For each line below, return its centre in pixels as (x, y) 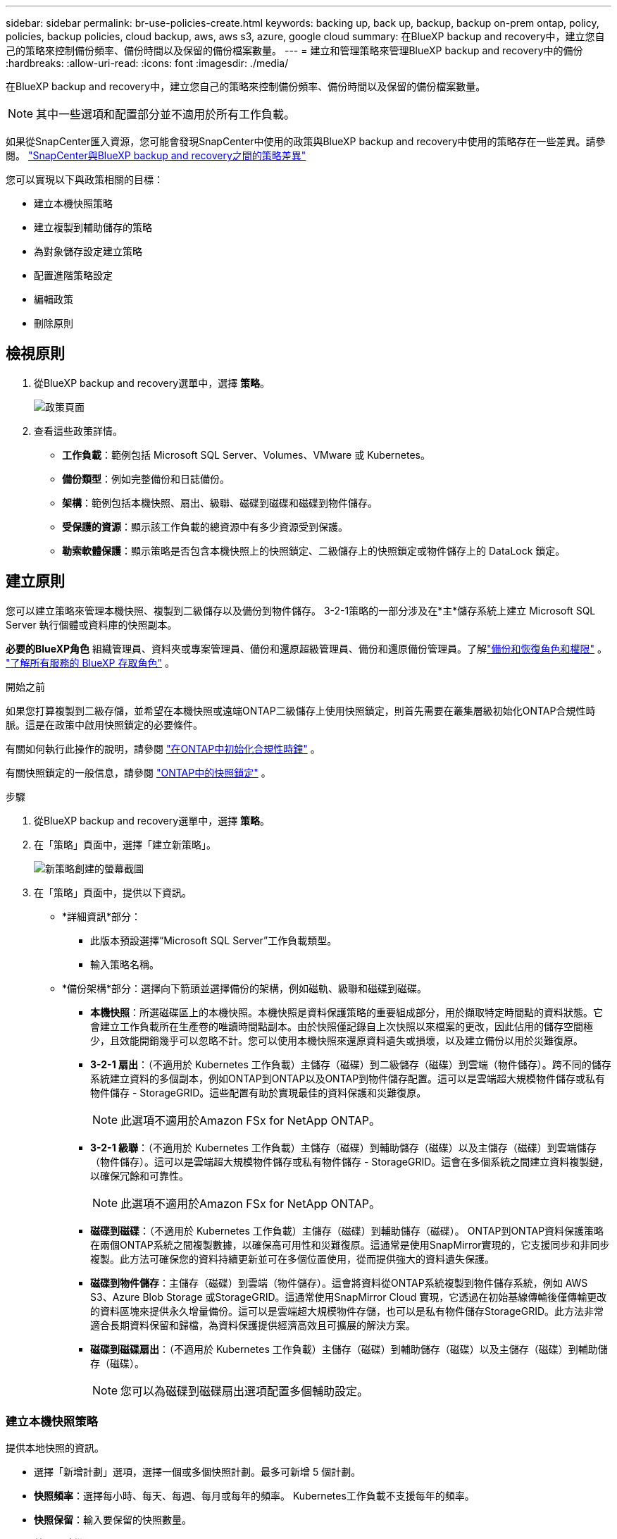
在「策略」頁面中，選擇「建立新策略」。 (125, 844)
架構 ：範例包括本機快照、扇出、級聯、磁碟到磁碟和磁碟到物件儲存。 (220, 502)
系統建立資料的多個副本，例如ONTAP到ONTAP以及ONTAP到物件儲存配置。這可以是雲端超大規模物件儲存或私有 (348, 1078)
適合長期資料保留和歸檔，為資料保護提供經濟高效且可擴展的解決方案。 (253, 1325)
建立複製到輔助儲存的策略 (93, 227)
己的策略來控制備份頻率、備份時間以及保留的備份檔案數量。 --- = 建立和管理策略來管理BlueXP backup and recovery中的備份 (294, 50)
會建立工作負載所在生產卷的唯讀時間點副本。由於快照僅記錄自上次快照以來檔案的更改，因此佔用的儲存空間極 (342, 1026)
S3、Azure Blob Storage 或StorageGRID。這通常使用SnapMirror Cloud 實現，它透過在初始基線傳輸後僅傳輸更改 (349, 1297)
